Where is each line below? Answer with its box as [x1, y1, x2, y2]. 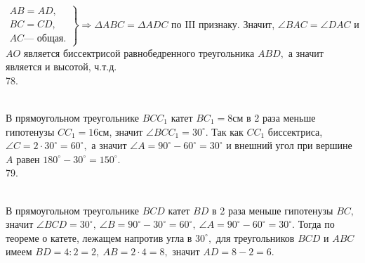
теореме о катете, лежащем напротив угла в [6, 230, 192, 245]
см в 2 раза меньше [232, 110, 316, 124]
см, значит [98, 124, 143, 139]
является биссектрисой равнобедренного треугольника [23, 45, 255, 60]
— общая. [24, 34, 67, 44]
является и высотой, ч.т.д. [6, 59, 117, 74]
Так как [211, 124, 244, 139]
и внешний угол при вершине [226, 138, 352, 153]
